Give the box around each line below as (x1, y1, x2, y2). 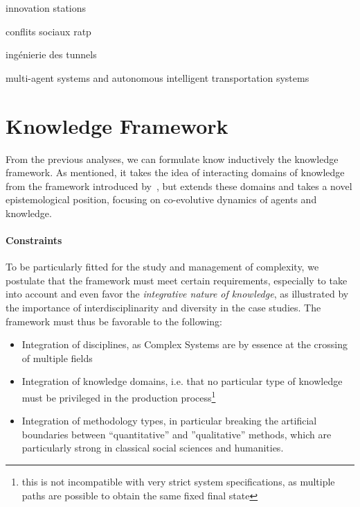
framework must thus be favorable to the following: (6, 313, 222, 328)
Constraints (6, 233, 62, 248)
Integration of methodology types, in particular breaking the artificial (21, 413, 317, 428)
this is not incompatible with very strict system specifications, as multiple (21, 474, 335, 489)
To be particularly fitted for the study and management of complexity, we (6, 259, 319, 274)
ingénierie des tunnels (6, 47, 97, 62)
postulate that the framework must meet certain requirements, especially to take (6, 273, 348, 287)
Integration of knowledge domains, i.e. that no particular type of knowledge (21, 374, 343, 388)
